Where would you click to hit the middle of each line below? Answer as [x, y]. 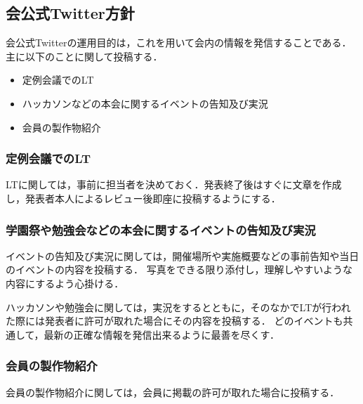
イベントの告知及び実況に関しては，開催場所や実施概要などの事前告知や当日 [183, 255]
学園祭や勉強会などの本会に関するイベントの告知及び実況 [161, 229]
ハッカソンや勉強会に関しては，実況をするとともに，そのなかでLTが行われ [178, 307]
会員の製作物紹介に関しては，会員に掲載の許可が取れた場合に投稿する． [173, 392]
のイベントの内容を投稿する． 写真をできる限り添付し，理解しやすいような [179, 269]
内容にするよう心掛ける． [65, 283]
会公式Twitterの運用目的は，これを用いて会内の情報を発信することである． [179, 43]
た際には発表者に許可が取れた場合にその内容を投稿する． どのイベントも [174, 321]
